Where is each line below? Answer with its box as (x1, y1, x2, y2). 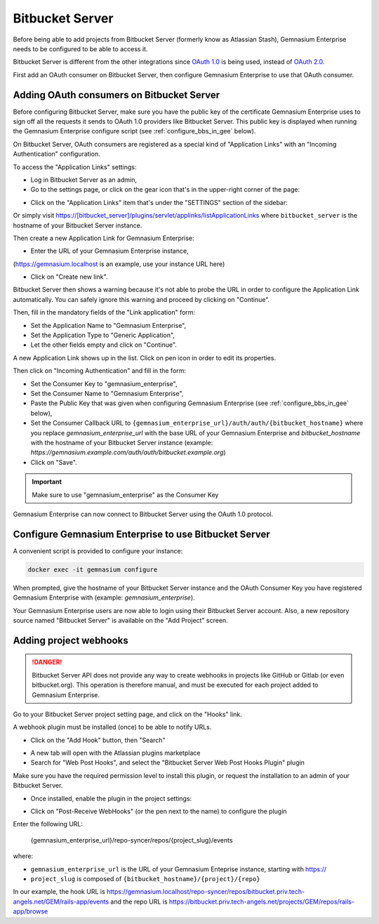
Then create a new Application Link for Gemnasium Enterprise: (13, 234, 194, 242)
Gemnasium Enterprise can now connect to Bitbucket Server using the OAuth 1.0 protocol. (13, 510, 274, 518)
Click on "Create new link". (30, 272, 108, 281)
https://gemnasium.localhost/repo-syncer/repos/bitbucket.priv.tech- (106, 887, 305, 896)
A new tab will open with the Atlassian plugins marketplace (30, 748, 201, 758)
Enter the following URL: (13, 820, 84, 829)
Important (32, 477, 62, 486)
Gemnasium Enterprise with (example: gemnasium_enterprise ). (13, 593, 196, 602)
